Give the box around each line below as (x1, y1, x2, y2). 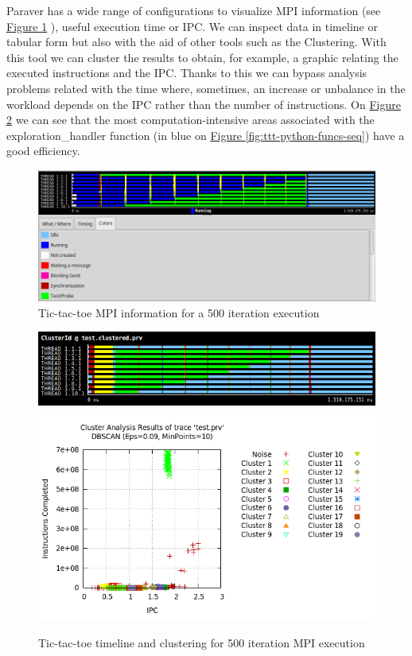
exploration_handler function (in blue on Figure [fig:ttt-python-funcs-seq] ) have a (6, 126, 405, 143)
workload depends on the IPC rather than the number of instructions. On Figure (6, 95, 401, 112)
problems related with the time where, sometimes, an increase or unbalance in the (6, 80, 406, 96)
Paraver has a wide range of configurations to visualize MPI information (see (6, 2, 381, 18)
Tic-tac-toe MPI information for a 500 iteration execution (38, 304, 320, 320)
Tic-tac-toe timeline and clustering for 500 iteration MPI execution (38, 634, 365, 650)
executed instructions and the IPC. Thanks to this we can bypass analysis (6, 64, 367, 81)
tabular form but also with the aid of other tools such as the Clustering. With (6, 33, 387, 50)
